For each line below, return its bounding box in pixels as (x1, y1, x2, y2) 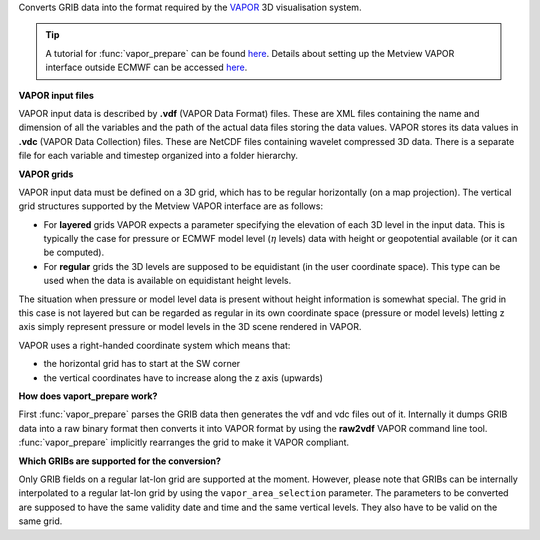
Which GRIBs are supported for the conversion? (18, 455, 222, 467)
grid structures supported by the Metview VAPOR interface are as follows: (18, 200, 324, 212)
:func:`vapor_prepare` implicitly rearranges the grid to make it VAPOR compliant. (18, 436, 350, 449)
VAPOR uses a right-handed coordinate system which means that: (18, 339, 291, 351)
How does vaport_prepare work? (18, 390, 158, 402)
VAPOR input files (18, 89, 95, 101)
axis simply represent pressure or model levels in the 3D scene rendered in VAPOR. (18, 321, 362, 333)
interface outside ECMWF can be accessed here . (45, 61, 248, 74)
